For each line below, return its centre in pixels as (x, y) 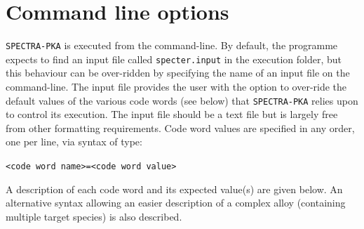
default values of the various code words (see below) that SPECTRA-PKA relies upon (182, 100)
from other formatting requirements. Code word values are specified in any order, (180, 127)
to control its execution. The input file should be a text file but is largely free (172, 114)
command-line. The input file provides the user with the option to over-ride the (176, 87)
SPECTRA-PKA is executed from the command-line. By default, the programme (172, 45)
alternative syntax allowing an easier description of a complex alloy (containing (176, 203)
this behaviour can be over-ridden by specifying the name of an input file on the (178, 73)
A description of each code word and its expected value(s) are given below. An (174, 189)
